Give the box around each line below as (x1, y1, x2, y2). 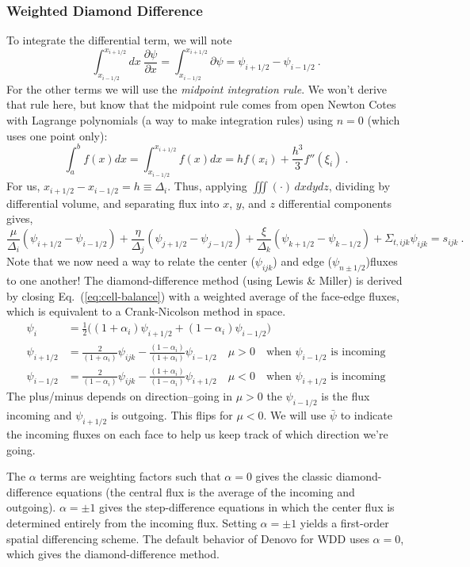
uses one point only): (6, 127, 108, 144)
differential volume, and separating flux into (6, 194, 220, 211)
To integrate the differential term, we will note (6, 32, 232, 48)
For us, (6, 178, 40, 194)
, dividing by (328, 178, 391, 194)
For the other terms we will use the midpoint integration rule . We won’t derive (6, 80, 388, 97)
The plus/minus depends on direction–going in (6, 388, 232, 404)
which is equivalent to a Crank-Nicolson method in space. (6, 303, 286, 320)
